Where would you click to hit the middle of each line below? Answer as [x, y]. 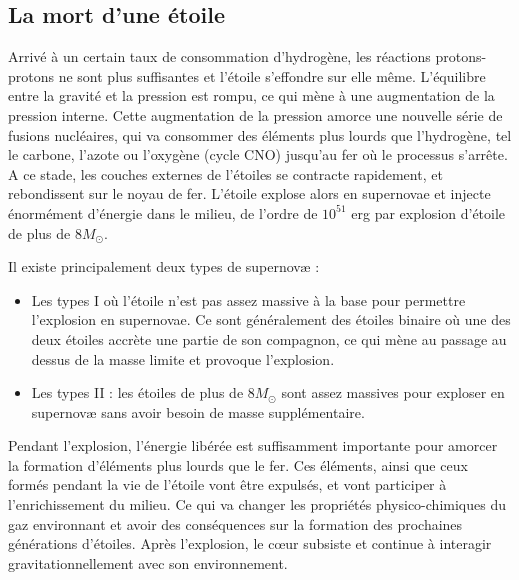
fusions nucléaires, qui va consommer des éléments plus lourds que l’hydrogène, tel [260, 134]
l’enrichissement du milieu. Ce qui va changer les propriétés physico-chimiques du [257, 504]
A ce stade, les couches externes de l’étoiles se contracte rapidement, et [225, 173]
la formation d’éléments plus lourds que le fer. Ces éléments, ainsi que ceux [238, 464]
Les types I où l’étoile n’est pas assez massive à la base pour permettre [248, 299]
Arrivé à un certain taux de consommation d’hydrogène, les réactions [219, 56]
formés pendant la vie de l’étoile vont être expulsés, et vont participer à [227, 484]
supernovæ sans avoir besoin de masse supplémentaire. [198, 411]
